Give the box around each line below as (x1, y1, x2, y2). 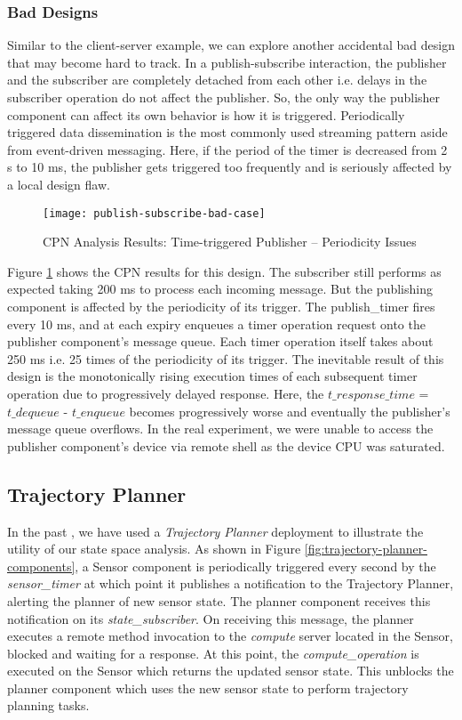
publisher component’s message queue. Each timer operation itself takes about (7, 332, 434, 351)
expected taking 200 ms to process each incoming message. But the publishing (7, 279, 433, 298)
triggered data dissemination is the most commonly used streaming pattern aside (7, 123, 448, 142)
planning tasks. (7, 696, 90, 715)
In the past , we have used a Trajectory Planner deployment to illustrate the (7, 522, 424, 540)
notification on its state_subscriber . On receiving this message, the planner (7, 609, 414, 627)
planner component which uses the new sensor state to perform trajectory (7, 678, 409, 697)
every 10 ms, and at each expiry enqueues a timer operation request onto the (7, 314, 426, 333)
